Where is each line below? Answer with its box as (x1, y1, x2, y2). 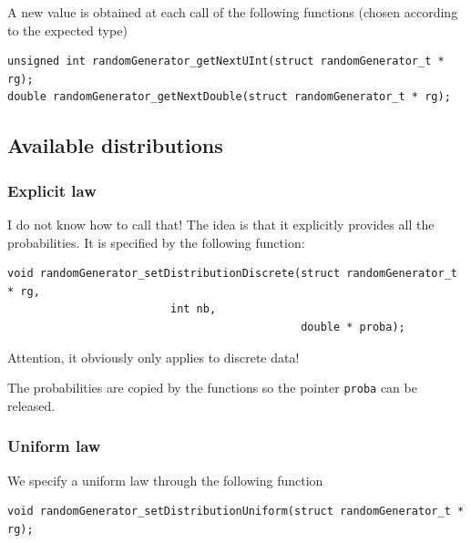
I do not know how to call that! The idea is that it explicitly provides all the (7, 214, 435, 233)
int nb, (169, 302, 217, 316)
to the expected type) (7, 20, 128, 39)
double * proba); (301, 320, 405, 333)
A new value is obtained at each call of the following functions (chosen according (7, 3, 458, 21)
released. (7, 395, 56, 415)
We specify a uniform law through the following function (7, 470, 323, 489)
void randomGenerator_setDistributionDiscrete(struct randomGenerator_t (7, 267, 457, 281)
